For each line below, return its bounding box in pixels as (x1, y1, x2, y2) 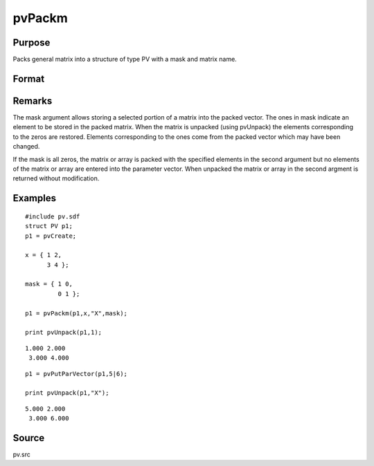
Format (12, 73, 45, 84)
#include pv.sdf (25, 212, 80, 221)
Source (12, 432, 45, 444)
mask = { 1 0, (25, 280, 73, 288)
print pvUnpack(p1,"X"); (25, 389, 109, 397)
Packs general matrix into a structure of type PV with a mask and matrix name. (12, 55, 237, 64)
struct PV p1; (25, 222, 73, 230)
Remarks (12, 95, 53, 106)
